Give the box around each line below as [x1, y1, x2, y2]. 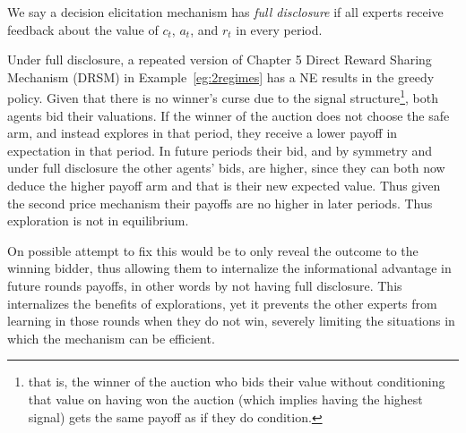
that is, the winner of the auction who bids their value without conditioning [28, 372, 445, 391]
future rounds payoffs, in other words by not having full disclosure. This [7, 276, 402, 294]
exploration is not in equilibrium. [7, 211, 189, 230]
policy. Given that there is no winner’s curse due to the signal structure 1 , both [7, 86, 438, 107]
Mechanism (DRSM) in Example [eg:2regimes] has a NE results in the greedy [7, 67, 435, 86]
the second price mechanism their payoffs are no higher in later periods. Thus [7, 193, 433, 212]
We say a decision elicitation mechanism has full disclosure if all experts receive [7, 3, 444, 21]
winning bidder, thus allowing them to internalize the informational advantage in [7, 259, 452, 277]
